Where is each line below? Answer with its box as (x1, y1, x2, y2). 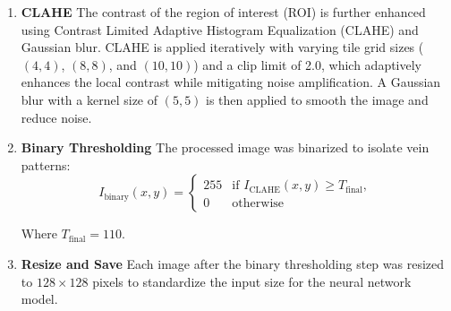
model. (21, 289, 58, 308)
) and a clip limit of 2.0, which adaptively (193, 55, 422, 73)
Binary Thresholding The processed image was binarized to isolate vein (21, 138, 430, 157)
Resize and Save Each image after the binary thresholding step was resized (21, 254, 445, 272)
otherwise (232, 197, 285, 211)
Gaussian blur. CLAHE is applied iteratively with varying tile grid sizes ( (21, 38, 424, 56)
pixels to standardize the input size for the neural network (92, 272, 412, 290)
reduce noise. (21, 108, 92, 126)
